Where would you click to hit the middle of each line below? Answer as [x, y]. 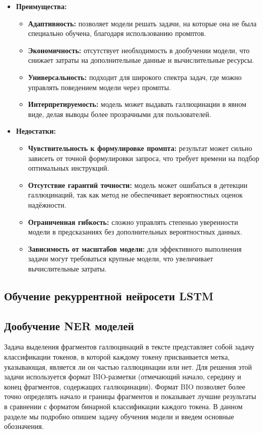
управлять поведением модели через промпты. [100, 87]
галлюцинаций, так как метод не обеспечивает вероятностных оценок [135, 195]
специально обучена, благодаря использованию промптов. [117, 33]
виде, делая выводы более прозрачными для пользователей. [120, 114]
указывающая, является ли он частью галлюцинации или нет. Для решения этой [128, 366]
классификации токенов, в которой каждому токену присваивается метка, [117, 357]
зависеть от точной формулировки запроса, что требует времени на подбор [144, 158]
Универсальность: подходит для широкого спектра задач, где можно [135, 77]
